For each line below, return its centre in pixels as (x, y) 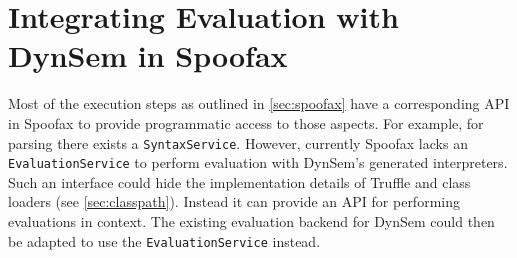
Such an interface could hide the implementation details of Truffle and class (239, 181)
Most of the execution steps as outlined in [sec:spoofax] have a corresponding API (259, 103)
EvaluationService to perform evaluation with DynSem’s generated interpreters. (258, 162)
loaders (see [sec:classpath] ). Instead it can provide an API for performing (234, 201)
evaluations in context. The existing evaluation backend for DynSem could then (251, 221)
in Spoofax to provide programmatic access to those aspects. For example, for (246, 122)
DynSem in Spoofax (148, 55)
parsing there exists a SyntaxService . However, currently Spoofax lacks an (238, 142)
